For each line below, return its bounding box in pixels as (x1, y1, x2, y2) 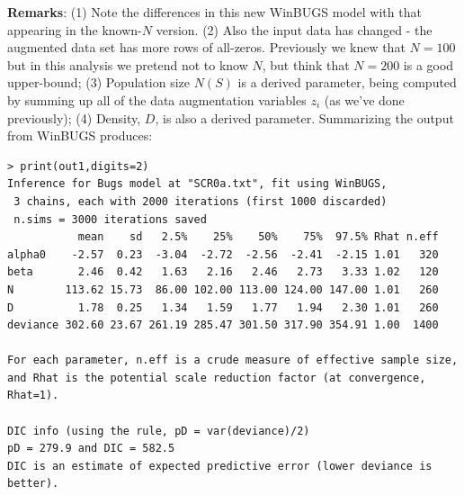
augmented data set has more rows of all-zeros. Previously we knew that (7, 38, 406, 57)
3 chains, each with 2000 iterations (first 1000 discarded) (13, 194, 388, 208)
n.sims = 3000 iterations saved (13, 212, 207, 226)
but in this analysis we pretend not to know (7, 55, 248, 74)
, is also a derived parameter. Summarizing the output (155, 108, 454, 127)
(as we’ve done (324, 90, 405, 109)
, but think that (262, 55, 350, 74)
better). (7, 477, 59, 490)
